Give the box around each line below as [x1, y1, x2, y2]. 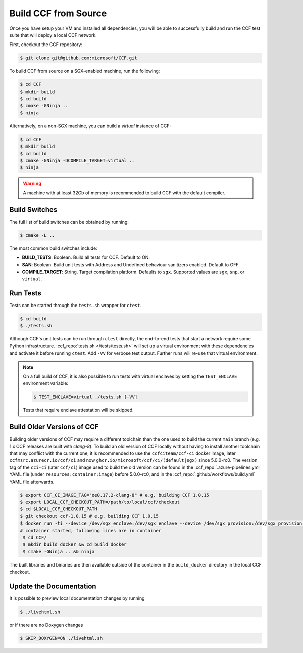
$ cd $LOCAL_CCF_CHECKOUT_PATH [20, 506, 98, 512]
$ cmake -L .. [20, 232, 55, 238]
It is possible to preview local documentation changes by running [9, 595, 145, 601]
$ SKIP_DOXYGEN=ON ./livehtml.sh [20, 635, 103, 641]
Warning [23, 180, 41, 187]
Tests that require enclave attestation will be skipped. [23, 407, 134, 413]
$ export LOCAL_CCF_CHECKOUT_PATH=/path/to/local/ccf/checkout [20, 499, 180, 505]
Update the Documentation [9, 582, 96, 590]
